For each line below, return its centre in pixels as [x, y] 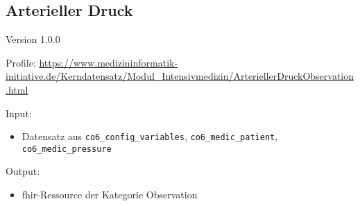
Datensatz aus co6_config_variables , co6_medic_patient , [150, 136]
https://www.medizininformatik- [109, 62]
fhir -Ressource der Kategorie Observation [110, 195]
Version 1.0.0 [33, 39]
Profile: [21, 62]
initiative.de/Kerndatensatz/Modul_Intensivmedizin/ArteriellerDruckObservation [180, 76]
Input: [19, 113]
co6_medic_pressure [67, 149]
